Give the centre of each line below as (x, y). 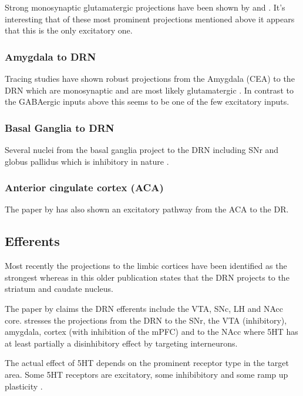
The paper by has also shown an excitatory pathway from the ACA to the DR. (147, 209)
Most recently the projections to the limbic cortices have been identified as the (146, 266)
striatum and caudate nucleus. (59, 289)
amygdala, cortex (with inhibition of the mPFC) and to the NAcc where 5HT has (151, 332)
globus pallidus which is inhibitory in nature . (87, 161)
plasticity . (24, 386)
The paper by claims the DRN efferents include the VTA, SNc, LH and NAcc (144, 308)
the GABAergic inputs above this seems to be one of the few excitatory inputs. (147, 102)
